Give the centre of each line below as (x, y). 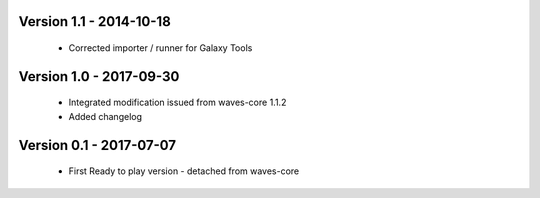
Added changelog (105, 116)
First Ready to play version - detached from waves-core (184, 171)
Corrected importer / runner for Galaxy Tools (160, 48)
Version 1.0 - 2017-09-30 (99, 76)
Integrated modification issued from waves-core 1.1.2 (177, 102)
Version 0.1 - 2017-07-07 (97, 145)
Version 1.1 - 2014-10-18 (95, 21)
